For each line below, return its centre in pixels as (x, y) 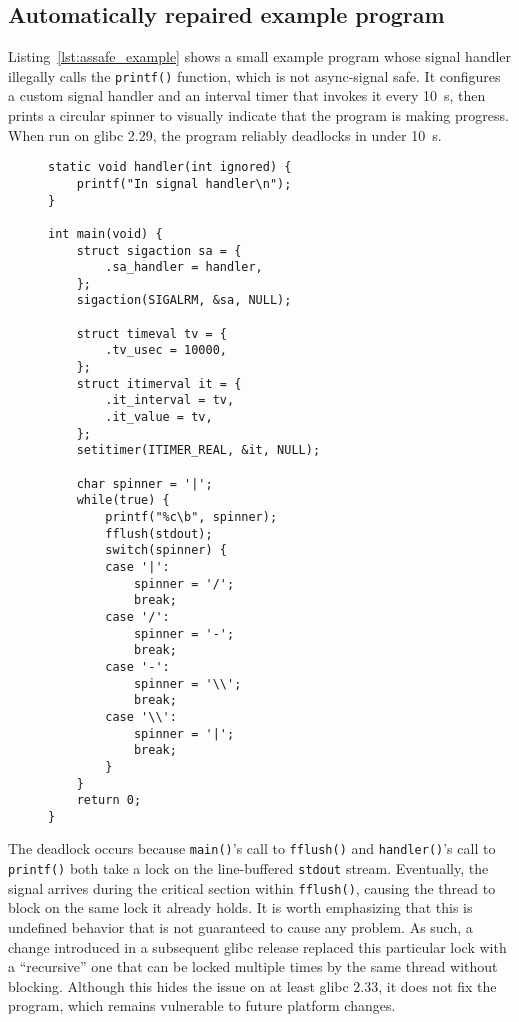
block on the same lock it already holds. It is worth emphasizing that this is (240, 907)
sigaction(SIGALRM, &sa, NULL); (184, 300)
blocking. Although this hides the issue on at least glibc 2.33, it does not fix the (252, 985)
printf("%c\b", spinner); (191, 517)
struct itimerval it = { (159, 383)
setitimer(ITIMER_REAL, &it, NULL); (198, 450)
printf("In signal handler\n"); (184, 183)
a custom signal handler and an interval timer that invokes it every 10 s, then (247, 95)
